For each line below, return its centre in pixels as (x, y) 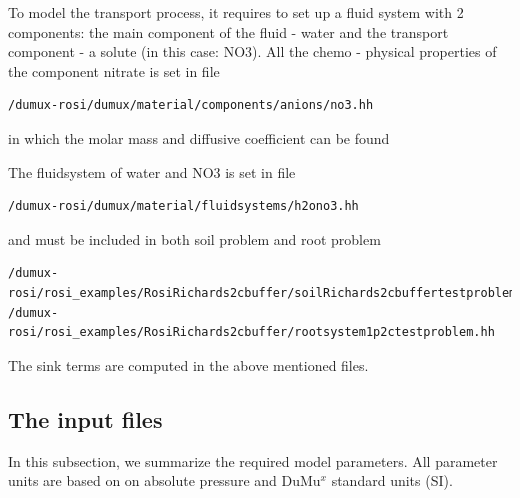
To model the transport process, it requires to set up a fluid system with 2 (236, 12)
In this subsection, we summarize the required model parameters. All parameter (253, 460)
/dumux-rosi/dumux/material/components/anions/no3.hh (191, 105)
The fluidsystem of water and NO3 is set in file (152, 171)
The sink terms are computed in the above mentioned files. (188, 364)
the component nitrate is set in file (114, 70)
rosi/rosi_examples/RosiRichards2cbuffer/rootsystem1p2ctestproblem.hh (251, 332)
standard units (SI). (392, 480)
